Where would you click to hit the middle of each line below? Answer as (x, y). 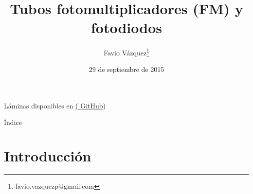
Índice (13, 122)
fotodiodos (126, 27)
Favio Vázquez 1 (126, 52)
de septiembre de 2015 (131, 69)
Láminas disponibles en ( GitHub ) (55, 106)
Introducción (48, 155)
